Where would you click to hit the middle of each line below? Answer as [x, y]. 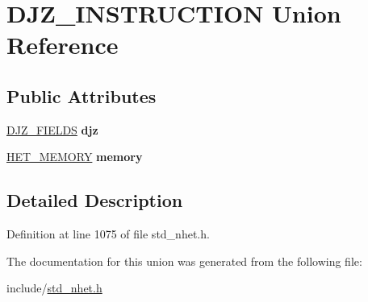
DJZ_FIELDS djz [52, 129]
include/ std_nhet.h [54, 288]
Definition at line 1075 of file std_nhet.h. [108, 234]
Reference [63, 45]
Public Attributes [82, 95]
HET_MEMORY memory [75, 157]
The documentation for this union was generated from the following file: [184, 261]
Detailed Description [95, 200]
